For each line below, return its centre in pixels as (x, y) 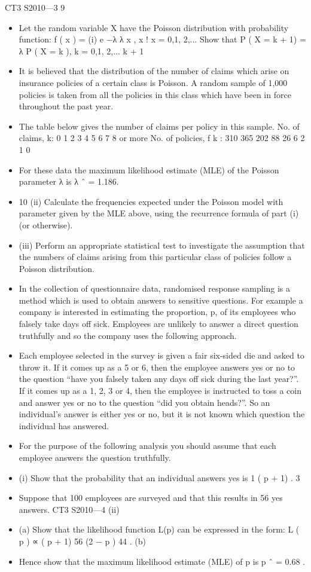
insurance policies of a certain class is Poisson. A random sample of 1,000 (153, 82)
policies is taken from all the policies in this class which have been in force (155, 94)
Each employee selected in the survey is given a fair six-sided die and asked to (161, 355)
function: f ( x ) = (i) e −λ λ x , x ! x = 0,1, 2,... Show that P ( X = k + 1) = (162, 39)
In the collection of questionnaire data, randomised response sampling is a (155, 288)
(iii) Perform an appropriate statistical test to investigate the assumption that (162, 245)
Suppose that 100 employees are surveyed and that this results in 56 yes (151, 498)
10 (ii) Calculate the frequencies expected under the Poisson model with (151, 201)
